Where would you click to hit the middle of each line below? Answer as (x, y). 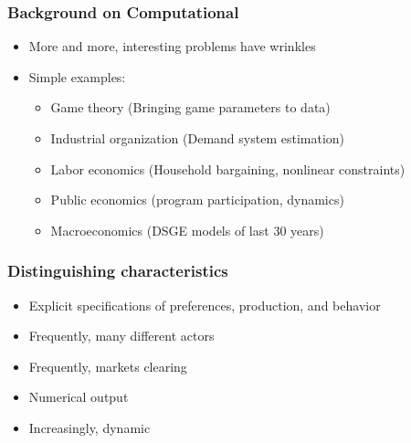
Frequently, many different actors (121, 336)
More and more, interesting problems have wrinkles (172, 46)
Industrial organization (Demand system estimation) (198, 138)
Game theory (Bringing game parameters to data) (190, 107)
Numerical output (79, 397)
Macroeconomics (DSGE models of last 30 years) (187, 230)
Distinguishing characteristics (118, 271)
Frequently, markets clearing (108, 366)
